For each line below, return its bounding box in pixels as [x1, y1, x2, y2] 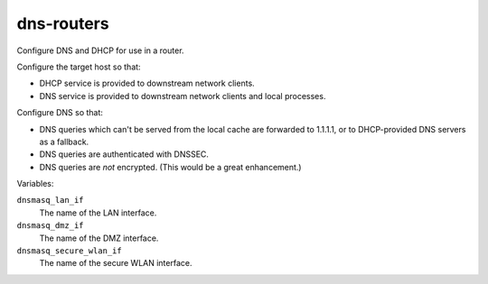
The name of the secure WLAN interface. [39, 258, 192, 269]
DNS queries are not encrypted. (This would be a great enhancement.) [39, 161, 302, 172]
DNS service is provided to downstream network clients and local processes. [39, 90, 326, 101]
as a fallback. [39, 136, 89, 147]
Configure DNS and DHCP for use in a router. [16, 45, 184, 56]
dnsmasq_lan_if [16, 195, 85, 206]
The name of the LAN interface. [39, 207, 157, 218]
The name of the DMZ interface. [39, 233, 159, 243]
